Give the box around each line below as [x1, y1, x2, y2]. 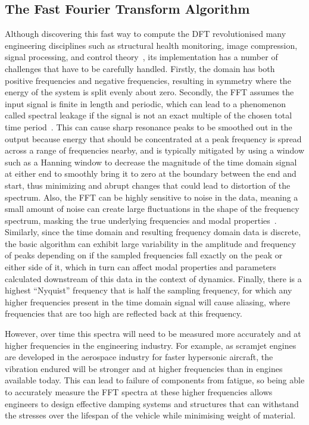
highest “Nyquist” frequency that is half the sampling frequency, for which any [5, 284, 292, 296]
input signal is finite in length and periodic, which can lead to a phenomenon [5, 97, 286, 110]
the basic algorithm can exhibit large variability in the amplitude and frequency [5, 237, 296, 249]
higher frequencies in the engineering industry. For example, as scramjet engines [5, 339, 296, 351]
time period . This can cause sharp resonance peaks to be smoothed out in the [5, 120, 292, 133]
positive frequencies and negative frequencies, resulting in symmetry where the [5, 74, 291, 86]
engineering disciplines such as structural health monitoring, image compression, [5, 39, 298, 51]
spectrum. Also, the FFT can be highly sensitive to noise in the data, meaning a [5, 190, 298, 203]
